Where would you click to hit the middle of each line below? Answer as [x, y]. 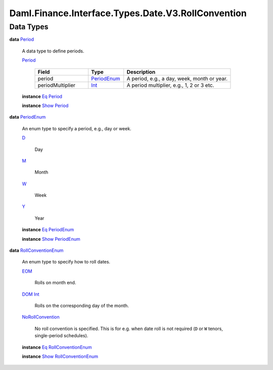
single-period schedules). [61, 336]
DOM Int [31, 294]
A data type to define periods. [53, 51]
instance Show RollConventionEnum [60, 356]
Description [141, 72]
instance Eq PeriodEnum [48, 230]
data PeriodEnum [28, 117]
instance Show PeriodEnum [51, 239]
